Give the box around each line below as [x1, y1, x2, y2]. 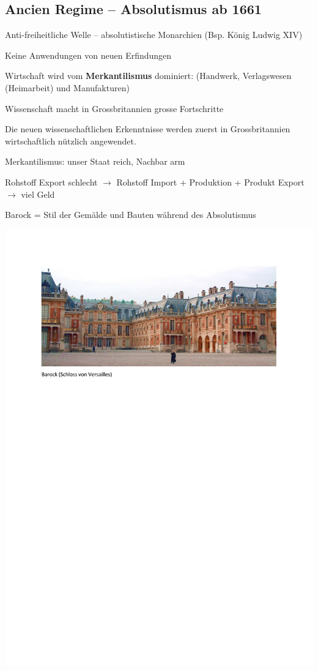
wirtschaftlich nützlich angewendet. [5, 134, 136, 147]
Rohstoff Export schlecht [5, 175, 98, 188]
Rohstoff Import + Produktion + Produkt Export [116, 175, 305, 188]
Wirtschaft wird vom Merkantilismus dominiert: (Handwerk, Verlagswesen [5, 69, 292, 82]
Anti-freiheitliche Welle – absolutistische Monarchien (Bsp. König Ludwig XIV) [5, 28, 303, 41]
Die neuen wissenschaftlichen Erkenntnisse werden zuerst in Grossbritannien [5, 122, 290, 135]
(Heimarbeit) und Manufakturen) [5, 81, 130, 94]
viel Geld [21, 187, 55, 200]
